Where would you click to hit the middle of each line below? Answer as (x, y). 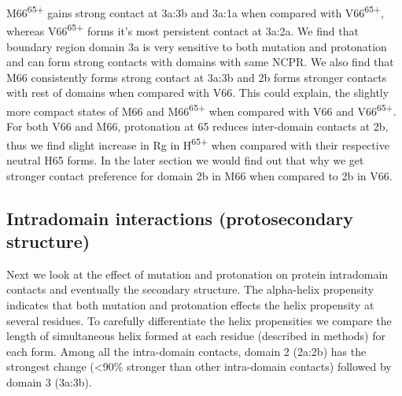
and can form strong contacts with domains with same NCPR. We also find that (200, 62)
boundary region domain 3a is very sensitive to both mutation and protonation (197, 46)
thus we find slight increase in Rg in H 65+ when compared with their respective (198, 143)
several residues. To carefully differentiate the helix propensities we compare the (199, 320)
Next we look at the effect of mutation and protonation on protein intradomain (197, 274)
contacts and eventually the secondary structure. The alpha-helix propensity (190, 289)
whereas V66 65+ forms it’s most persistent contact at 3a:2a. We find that (183, 30)
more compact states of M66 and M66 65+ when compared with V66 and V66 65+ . (201, 109)
